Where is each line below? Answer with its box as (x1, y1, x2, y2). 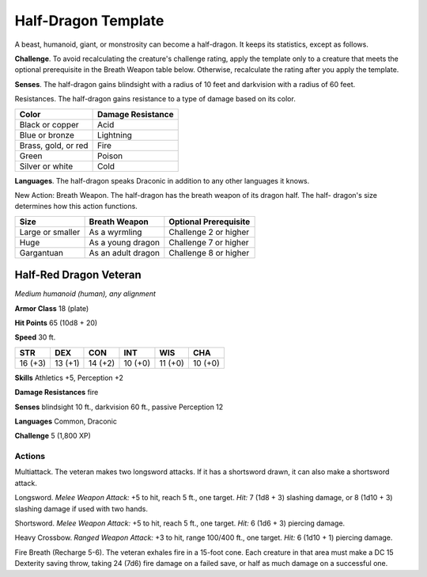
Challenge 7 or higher (168, 237, 249, 248)
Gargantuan (19, 247, 63, 258)
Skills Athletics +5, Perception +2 (14, 373, 124, 382)
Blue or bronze (19, 129, 75, 140)
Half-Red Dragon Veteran (14, 268, 142, 282)
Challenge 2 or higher (168, 226, 250, 237)
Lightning (96, 129, 132, 140)
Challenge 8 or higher (168, 247, 250, 258)
